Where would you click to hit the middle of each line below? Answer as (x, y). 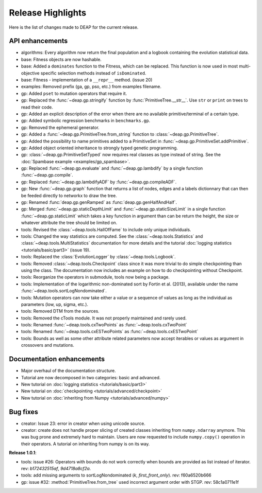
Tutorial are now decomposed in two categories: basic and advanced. (91, 377)
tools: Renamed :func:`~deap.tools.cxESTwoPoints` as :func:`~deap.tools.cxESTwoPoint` (110, 332)
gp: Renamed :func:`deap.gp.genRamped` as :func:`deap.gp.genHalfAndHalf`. (99, 202)
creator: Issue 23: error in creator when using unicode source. (83, 423)
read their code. (37, 107)
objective (30, 73)
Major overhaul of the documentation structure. (68, 371)
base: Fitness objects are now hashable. (61, 59)
